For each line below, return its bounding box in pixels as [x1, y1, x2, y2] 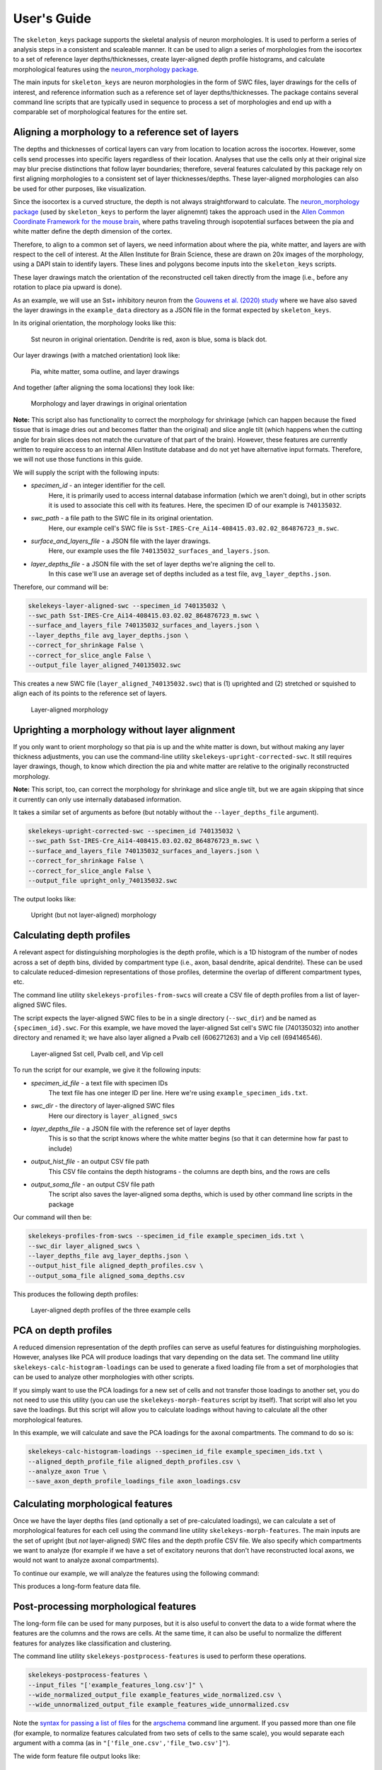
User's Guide [13, 11, 92, 26]
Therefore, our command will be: [13, 583, 109, 591]
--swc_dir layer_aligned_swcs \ [28, 1242, 141, 1250]
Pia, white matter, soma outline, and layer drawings [30, 367, 180, 375]
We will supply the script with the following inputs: [13, 468, 159, 476]
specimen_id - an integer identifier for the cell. [30, 481, 166, 490]
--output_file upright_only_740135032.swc [28, 877, 178, 884]
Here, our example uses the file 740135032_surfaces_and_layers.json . [48, 547, 270, 555]
